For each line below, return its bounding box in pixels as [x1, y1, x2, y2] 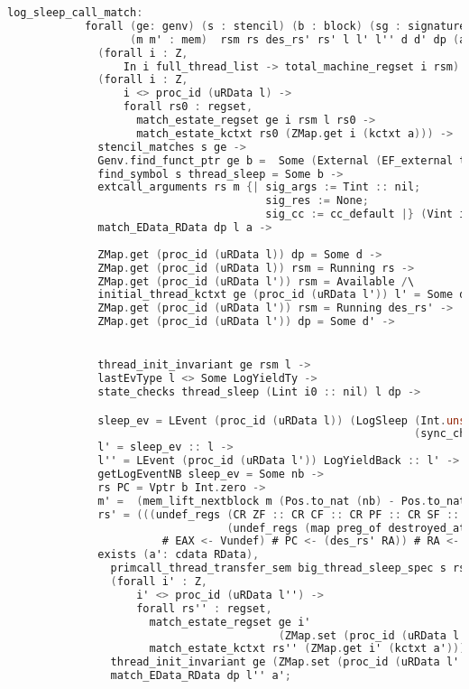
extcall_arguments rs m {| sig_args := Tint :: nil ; [97, 181, 421, 194]
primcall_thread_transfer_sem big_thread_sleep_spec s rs [110, 562, 466, 575]
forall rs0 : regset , [123, 100, 253, 114]
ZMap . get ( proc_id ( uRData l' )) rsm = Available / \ [97, 275, 415, 288]
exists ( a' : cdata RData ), [97, 548, 260, 562]
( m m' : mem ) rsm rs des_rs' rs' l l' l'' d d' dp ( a [130, 33, 466, 46]
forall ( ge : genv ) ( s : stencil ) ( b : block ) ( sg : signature [84, 19, 466, 33]
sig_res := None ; [265, 194, 369, 208]
